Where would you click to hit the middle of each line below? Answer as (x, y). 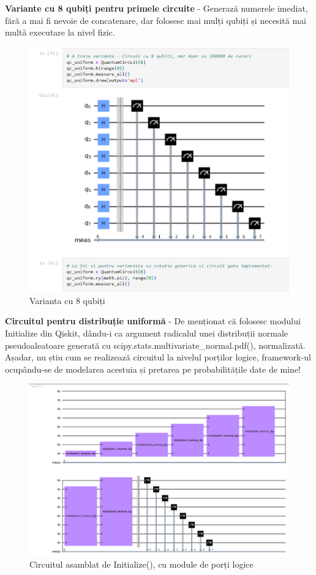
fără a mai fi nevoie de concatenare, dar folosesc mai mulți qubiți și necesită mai (156, 20)
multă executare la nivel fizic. (60, 32)
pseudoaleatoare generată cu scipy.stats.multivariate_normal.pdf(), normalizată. (155, 345)
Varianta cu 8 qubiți (67, 300)
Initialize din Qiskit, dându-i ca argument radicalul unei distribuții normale (146, 333)
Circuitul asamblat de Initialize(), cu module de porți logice (141, 564)
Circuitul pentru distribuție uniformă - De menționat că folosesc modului (153, 321)
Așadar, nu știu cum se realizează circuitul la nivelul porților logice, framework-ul (158, 357)
